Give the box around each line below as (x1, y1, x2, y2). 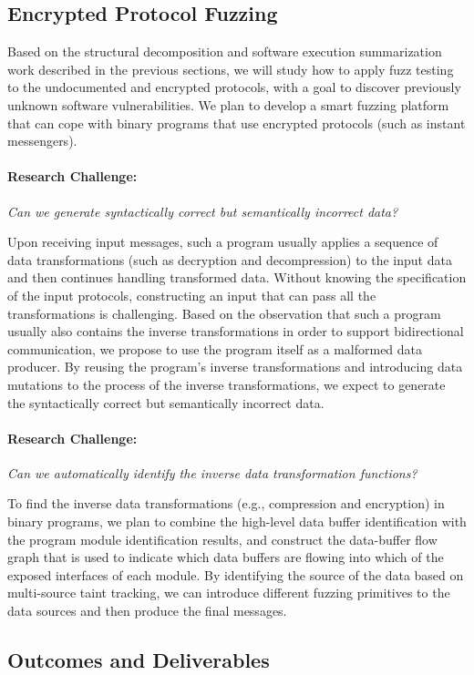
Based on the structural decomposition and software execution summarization (7, 42, 442, 61)
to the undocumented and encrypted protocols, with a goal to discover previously (7, 77, 461, 97)
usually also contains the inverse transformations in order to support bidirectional (7, 322, 464, 341)
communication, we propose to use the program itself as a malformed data (7, 339, 423, 358)
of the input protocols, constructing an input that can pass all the (7, 285, 376, 304)
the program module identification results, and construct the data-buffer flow (7, 529, 438, 548)
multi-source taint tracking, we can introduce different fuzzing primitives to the (7, 583, 450, 602)
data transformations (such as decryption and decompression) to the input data (7, 250, 452, 269)
